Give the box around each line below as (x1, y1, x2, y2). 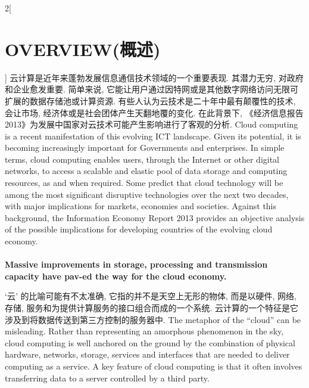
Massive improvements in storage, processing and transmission (5, 258, 268, 271)
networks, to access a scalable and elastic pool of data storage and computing (5, 164, 288, 177)
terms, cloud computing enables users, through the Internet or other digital (5, 153, 280, 165)
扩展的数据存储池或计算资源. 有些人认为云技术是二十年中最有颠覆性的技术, (5, 94, 296, 107)
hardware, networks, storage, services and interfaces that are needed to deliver (5, 348, 290, 361)
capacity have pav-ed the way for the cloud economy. (5, 269, 227, 282)
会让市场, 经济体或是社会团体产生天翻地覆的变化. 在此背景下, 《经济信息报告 (5, 106, 304, 119)
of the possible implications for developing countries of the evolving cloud (5, 223, 273, 235)
